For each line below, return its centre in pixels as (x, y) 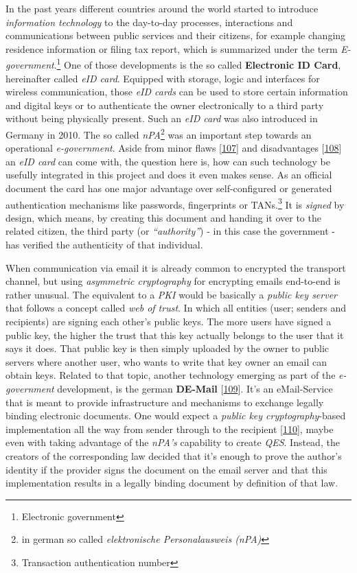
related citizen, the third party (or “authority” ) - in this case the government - (171, 231)
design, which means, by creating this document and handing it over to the (163, 217)
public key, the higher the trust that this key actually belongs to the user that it (175, 335)
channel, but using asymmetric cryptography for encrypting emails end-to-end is (173, 281)
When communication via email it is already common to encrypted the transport (176, 267)
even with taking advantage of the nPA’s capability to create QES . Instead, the (173, 442)
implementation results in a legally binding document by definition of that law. (172, 483)
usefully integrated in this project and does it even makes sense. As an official (169, 175)
